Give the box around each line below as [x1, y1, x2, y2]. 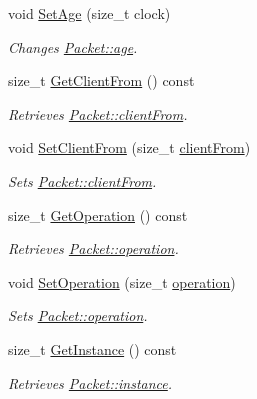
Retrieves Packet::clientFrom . [8, 103, 188, 124]
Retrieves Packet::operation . [8, 238, 179, 259]
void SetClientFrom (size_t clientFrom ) [8, 137, 251, 158]
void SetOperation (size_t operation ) [8, 271, 236, 292]
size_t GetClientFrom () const [8, 70, 195, 91]
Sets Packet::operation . [8, 305, 148, 326]
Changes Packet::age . [8, 36, 138, 57]
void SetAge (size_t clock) [8, 3, 171, 23]
